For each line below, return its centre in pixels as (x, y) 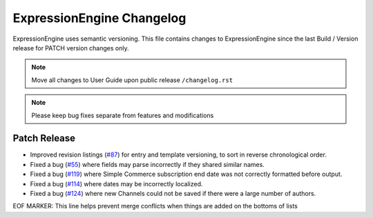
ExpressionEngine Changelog (99, 18)
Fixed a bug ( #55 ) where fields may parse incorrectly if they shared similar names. (147, 164)
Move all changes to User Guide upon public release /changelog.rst (132, 80)
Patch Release (44, 138)
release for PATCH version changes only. (71, 48)
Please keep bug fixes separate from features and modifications (123, 115)
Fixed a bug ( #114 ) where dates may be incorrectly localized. (116, 184)
